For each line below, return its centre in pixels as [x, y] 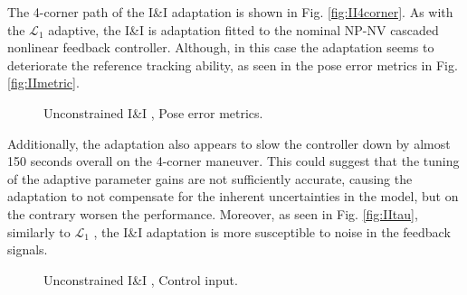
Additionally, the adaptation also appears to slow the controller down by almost [229, 143]
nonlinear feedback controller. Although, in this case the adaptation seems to [221, 47]
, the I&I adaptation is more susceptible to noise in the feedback [272, 231]
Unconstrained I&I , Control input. [141, 279]
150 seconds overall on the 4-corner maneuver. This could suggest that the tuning [233, 161]
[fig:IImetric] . [43, 83]
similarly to [39, 231]
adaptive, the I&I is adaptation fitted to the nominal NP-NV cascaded [243, 29]
